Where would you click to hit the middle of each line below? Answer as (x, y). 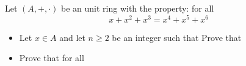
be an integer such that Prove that (177, 37)
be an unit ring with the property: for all (137, 8)
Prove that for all (52, 58)
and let (72, 37)
